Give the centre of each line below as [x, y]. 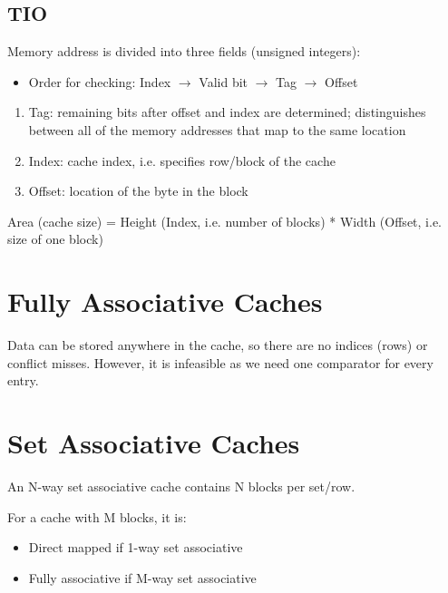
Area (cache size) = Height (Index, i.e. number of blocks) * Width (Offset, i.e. [224, 221]
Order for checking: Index [100, 81]
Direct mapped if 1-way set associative [136, 547]
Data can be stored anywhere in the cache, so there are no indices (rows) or [218, 345]
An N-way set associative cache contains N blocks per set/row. [181, 486]
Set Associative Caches [154, 443]
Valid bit [224, 81]
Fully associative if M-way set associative [142, 577]
